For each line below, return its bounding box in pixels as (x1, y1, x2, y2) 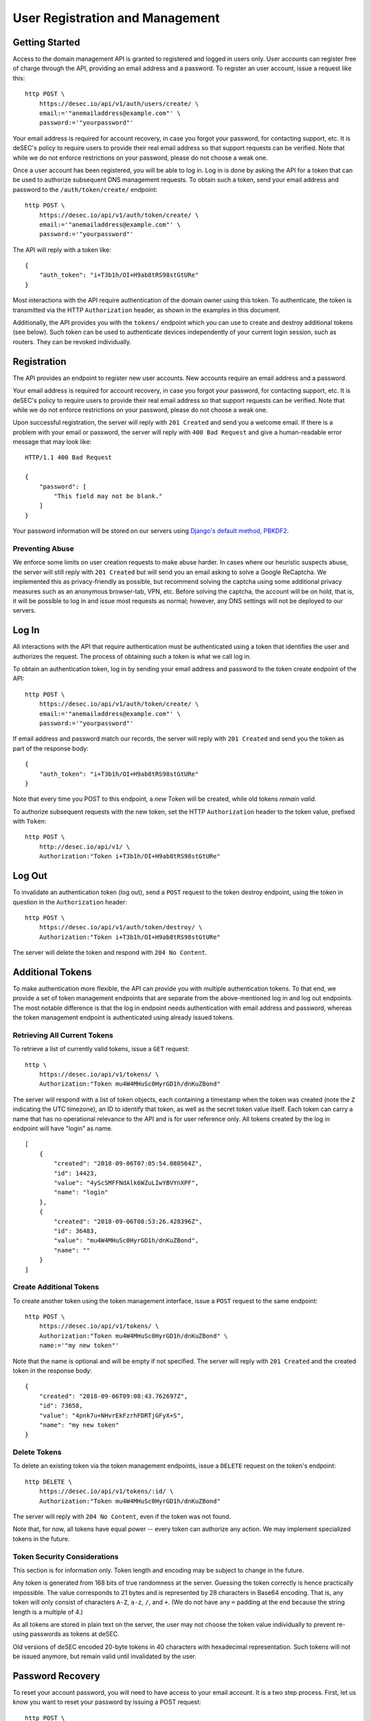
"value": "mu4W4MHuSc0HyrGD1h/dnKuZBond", (54, 1236, 199, 1245)
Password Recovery (12, 1670, 100, 1682)
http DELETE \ (25, 1477, 72, 1486)
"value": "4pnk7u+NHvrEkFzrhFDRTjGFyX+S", (38, 1411, 185, 1419)
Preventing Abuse (12, 544, 75, 553)
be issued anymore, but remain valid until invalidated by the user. (12, 1652, 197, 1660)
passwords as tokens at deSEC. (30, 1630, 120, 1638)
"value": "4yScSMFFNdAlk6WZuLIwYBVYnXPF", (54, 1179, 199, 1187)
